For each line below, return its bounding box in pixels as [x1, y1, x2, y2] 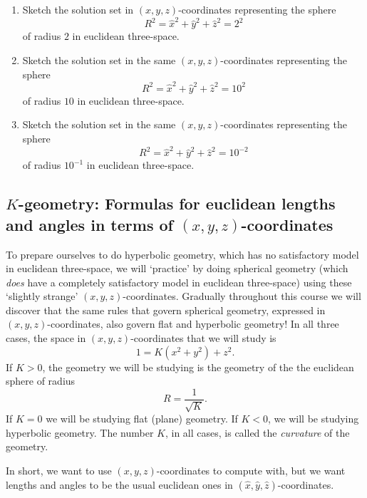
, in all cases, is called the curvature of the [165, 425, 350, 440]
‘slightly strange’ [6, 289, 78, 304]
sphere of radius [6, 373, 76, 388]
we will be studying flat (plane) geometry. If [46, 411, 238, 426]
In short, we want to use [6, 463, 112, 478]
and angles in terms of [6, 213, 173, 235]
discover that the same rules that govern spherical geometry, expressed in [6, 302, 326, 317]
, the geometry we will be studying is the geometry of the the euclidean [42, 359, 354, 374]
